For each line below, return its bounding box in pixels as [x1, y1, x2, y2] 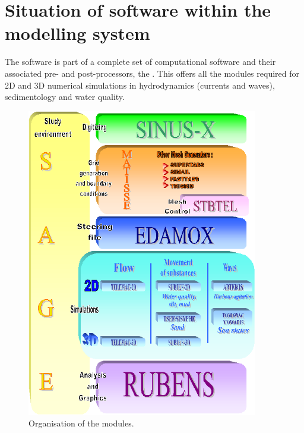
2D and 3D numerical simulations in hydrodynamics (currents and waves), [5, 79, 275, 91]
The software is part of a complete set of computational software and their [5, 55, 276, 68]
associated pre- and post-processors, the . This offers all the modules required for [5, 67, 299, 79]
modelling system [5, 21, 150, 45]
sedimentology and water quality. [5, 90, 125, 103]
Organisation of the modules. [28, 417, 134, 429]
